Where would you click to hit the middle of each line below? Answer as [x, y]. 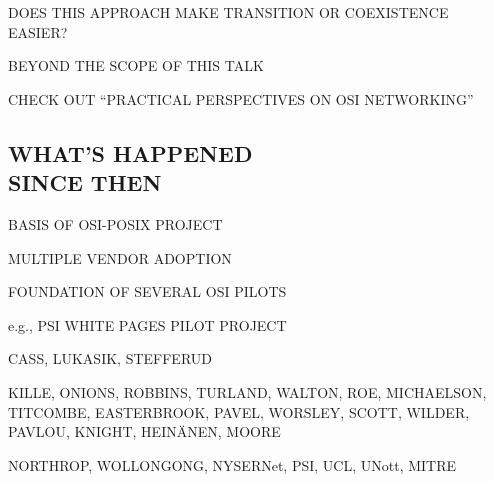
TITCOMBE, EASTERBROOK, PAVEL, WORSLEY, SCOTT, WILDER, [239, 411]
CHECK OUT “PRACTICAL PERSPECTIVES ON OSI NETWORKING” [241, 98]
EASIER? [38, 31]
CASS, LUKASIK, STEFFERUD [110, 358]
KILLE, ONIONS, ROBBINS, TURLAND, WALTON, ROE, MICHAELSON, [247, 391]
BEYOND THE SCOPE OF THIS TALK [136, 65]
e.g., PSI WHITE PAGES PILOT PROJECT [147, 324]
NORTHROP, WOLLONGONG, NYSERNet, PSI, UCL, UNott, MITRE [232, 464]
